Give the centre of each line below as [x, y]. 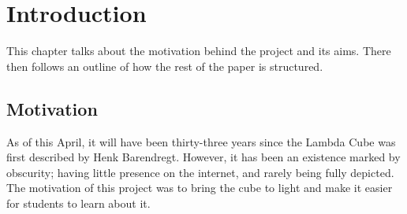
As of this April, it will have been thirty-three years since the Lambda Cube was [201, 141]
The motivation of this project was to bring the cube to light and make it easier [200, 188]
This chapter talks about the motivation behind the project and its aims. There [199, 51]
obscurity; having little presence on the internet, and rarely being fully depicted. [200, 172]
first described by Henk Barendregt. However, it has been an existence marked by [203, 157]
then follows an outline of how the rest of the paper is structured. [165, 66]
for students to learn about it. [78, 203]
